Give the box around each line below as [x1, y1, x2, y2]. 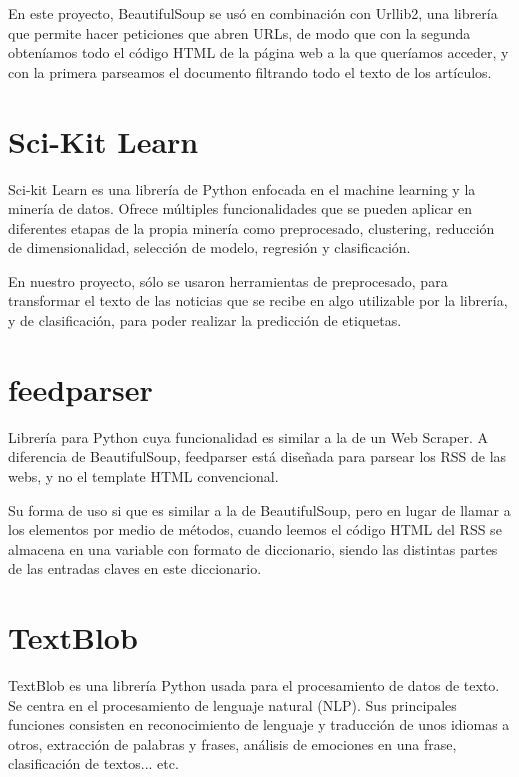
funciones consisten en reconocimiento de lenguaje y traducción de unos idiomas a [8, 714, 510, 735]
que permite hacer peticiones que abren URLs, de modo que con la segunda [8, 22, 471, 43]
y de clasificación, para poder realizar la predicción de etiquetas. [8, 310, 402, 331]
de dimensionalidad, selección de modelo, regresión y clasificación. [8, 237, 411, 258]
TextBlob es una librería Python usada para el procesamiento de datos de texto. [8, 675, 500, 696]
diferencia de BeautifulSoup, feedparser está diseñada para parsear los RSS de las [8, 446, 507, 467]
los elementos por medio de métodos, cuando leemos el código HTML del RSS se [8, 519, 502, 540]
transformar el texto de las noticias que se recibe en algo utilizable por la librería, [8, 290, 508, 311]
